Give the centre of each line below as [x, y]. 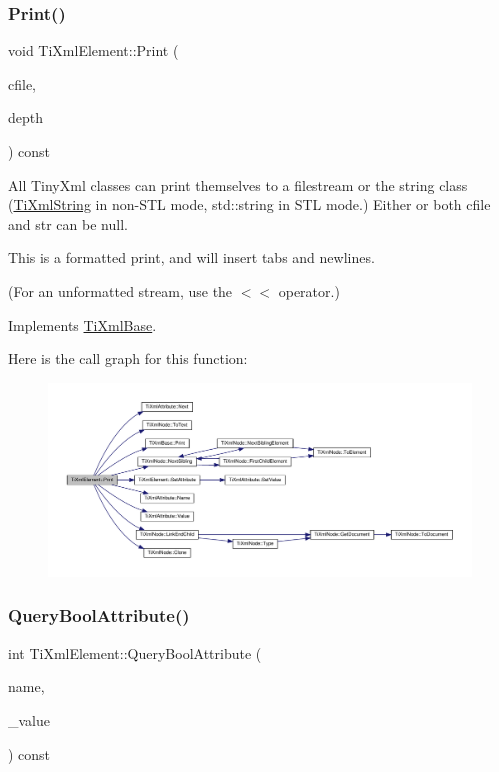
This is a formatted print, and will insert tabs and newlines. [191, 257]
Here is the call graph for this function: [128, 358]
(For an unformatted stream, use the [120, 290]
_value [29, 719]
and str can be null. [68, 223]
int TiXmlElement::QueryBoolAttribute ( [135, 652]
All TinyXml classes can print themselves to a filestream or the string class [238, 184]
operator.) [309, 290]
